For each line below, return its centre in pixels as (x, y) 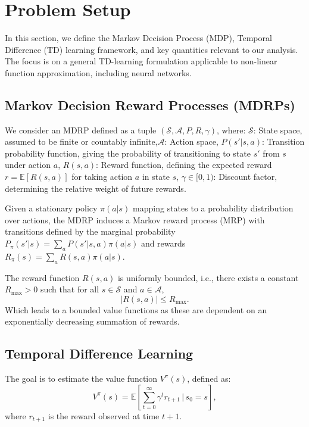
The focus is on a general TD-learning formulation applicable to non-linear (141, 61)
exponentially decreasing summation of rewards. (92, 321)
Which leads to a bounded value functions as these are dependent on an (136, 309)
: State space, (278, 130)
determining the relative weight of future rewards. (96, 188)
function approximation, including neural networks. (98, 72)
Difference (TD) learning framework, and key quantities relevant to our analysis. (152, 49)
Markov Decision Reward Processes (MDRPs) (150, 105)
